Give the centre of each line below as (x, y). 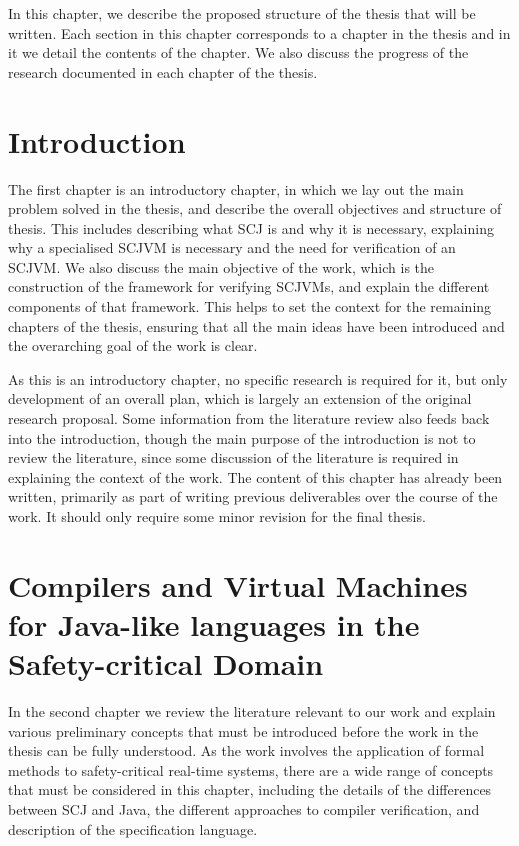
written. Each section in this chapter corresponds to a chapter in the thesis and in (259, 32)
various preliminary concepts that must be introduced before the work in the (243, 730)
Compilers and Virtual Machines (238, 584)
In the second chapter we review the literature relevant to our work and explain (252, 711)
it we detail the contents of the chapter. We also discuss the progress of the (238, 52)
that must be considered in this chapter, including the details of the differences (250, 789)
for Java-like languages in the (214, 623)
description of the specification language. (133, 828)
